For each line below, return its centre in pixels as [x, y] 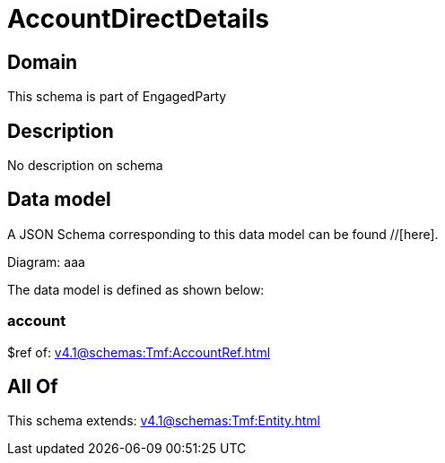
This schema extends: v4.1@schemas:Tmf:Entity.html [164, 421]
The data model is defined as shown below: [136, 289]
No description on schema [85, 166]
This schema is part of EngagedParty [117, 97]
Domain [43, 62]
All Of [33, 387]
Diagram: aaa [46, 262]
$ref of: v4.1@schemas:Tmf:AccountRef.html [139, 352]
